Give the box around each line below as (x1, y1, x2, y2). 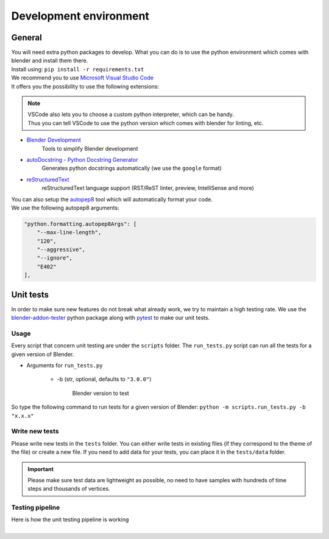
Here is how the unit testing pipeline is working (11, 516, 129, 523)
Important (27, 465, 54, 472)
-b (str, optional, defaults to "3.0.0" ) (57, 375, 152, 383)
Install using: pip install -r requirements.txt (11, 65, 144, 73)
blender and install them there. (11, 57, 88, 64)
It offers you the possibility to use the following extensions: (11, 82, 160, 90)
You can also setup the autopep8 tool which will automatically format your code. (11, 195, 213, 203)
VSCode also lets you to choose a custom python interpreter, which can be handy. (27, 110, 235, 118)
